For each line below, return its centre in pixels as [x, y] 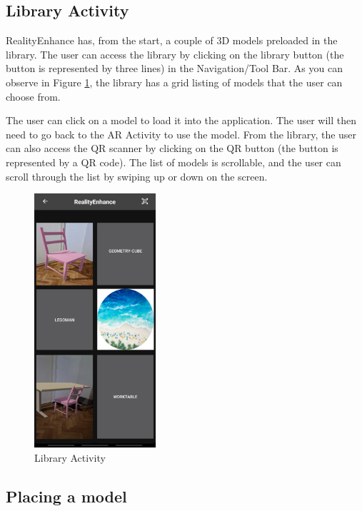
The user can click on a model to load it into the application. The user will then [181, 120]
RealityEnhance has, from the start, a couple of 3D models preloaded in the [172, 40]
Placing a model [66, 496]
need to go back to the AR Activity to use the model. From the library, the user [181, 134]
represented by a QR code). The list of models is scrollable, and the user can [174, 162]
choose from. [33, 96]
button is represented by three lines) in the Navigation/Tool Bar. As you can [174, 68]
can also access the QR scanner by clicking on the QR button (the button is [172, 148]
